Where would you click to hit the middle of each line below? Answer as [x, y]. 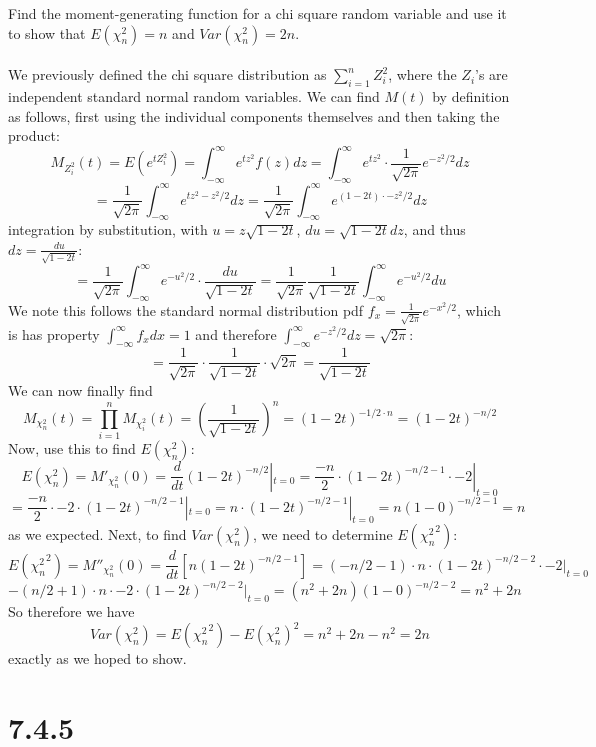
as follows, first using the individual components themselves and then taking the [254, 115]
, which [479, 309]
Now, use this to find [72, 448]
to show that [47, 32]
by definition [471, 95]
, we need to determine [323, 534]
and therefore [236, 333]
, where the [422, 74]
